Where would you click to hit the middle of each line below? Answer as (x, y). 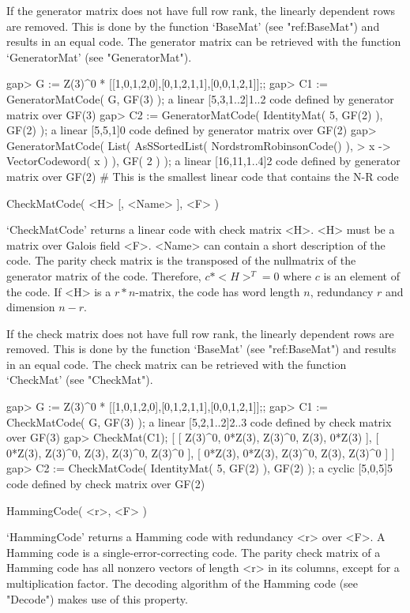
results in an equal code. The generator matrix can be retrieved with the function (204, 41)
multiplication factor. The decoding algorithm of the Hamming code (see (182, 583)
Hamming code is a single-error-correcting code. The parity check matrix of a (194, 552)
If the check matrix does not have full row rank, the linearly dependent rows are (200, 333)
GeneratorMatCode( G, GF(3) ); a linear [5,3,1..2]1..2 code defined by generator (200, 98)
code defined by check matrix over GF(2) (106, 484)
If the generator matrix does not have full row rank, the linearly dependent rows (201, 10)
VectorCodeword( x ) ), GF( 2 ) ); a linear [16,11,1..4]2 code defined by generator (203, 161)
